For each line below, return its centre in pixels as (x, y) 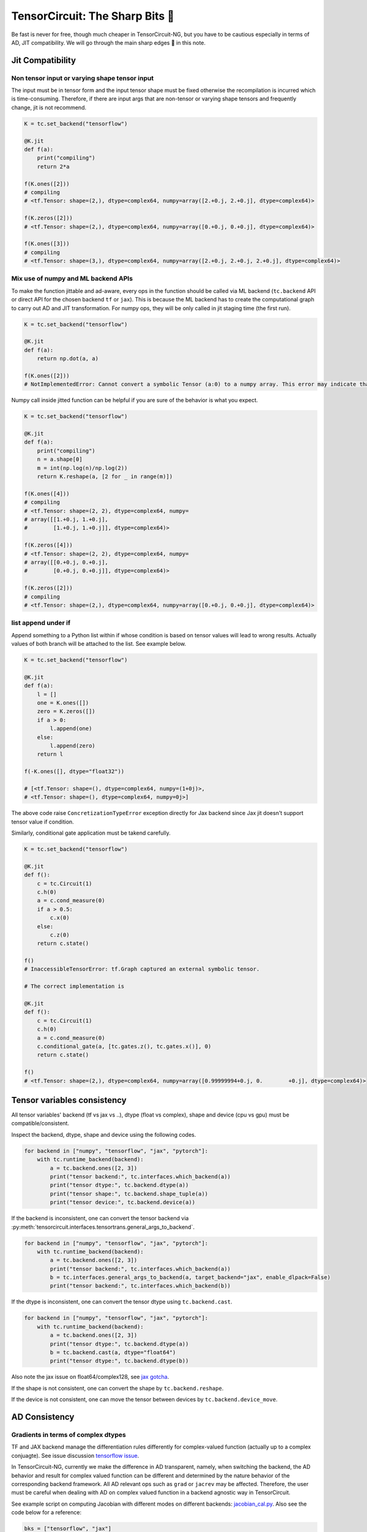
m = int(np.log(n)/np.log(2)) (82, 468)
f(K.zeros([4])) (49, 545)
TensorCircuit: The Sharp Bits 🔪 (93, 16)
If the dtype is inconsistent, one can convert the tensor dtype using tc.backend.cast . (122, 1302)
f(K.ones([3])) (47, 244)
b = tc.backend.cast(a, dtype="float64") (113, 1352)
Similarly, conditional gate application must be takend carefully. (91, 833)
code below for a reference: (46, 1512)
